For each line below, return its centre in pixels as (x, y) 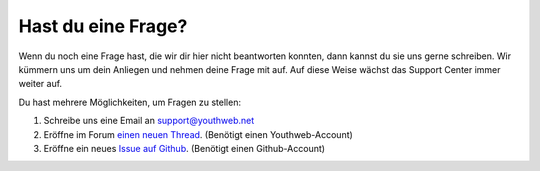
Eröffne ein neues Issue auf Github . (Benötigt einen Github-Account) (184, 148)
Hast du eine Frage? (103, 26)
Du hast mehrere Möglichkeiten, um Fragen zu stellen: (130, 102)
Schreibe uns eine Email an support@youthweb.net (149, 121)
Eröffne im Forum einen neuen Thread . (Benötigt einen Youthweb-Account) (198, 134)
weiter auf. (40, 84)
